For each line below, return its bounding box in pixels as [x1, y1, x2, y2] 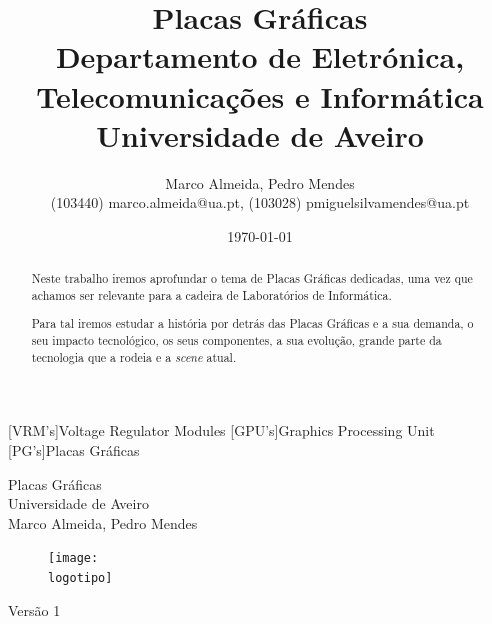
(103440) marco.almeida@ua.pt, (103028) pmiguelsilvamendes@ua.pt [50, 192, 470, 213]
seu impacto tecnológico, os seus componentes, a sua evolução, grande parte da [31, 332, 442, 349]
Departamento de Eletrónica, [55, 36, 465, 77]
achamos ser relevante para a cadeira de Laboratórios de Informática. [31, 286, 392, 303]
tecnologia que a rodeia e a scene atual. [31, 348, 237, 365]
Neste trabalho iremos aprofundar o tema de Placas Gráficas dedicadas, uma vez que [31, 270, 473, 287]
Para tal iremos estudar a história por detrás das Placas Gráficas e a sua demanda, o [31, 315, 474, 332]
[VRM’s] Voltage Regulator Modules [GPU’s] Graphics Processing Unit [8, 420, 435, 441]
